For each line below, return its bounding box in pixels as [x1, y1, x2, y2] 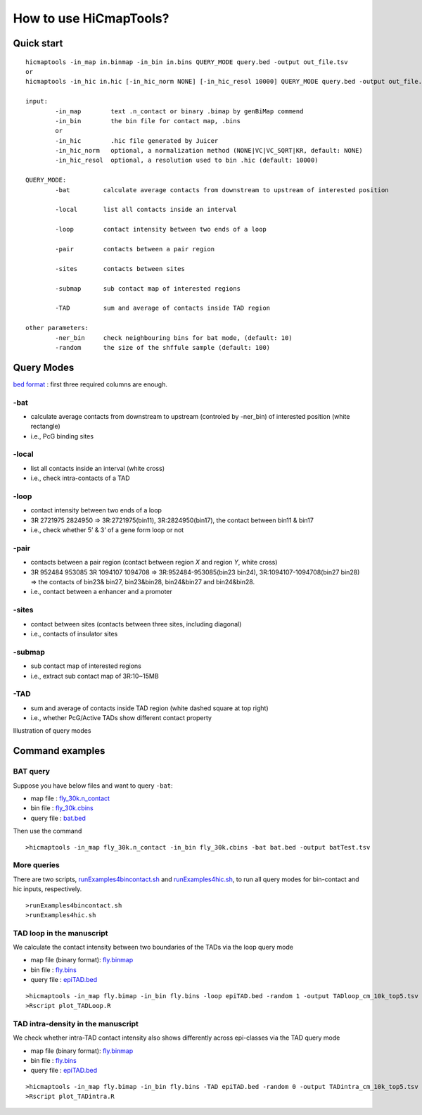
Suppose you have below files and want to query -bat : [13, 781, 173, 790]
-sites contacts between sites [55, 265, 186, 272]
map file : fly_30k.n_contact [30, 794, 110, 802]
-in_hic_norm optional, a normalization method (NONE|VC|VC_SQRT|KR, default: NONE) [55, 146, 364, 155]
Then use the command [13, 827, 82, 836]
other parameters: [25, 324, 89, 332]
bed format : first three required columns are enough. [13, 380, 168, 389]
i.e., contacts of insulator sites [30, 630, 118, 638]
